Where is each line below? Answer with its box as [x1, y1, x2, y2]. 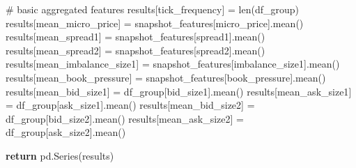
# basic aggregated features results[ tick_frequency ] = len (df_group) [6, 2, 299, 16]
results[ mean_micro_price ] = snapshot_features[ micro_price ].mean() [6, 15, 304, 30]
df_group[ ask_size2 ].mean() [6, 125, 126, 139]
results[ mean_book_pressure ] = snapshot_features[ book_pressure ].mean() [6, 70, 326, 84]
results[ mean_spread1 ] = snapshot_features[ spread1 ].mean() [6, 29, 265, 44]
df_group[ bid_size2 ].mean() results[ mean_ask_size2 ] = [6, 111, 244, 125]
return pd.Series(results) [6, 148, 114, 162]
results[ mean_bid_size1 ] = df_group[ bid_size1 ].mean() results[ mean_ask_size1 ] [6, 84, 352, 98]
